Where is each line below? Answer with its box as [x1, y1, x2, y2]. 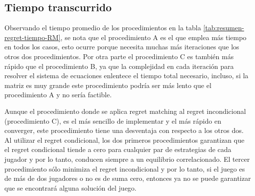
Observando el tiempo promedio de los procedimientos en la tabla [4, 22, 201, 33]
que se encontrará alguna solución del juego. [4, 182, 137, 193]
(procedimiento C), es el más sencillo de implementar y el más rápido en [4, 115, 221, 126]
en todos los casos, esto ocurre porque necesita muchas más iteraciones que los [4, 42, 239, 52]
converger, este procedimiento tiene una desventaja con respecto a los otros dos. [4, 125, 244, 135]
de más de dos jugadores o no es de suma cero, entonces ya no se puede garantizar [4, 173, 251, 183]
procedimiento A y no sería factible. [4, 89, 112, 100]
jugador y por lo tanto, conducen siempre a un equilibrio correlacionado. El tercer [4, 153, 250, 164]
